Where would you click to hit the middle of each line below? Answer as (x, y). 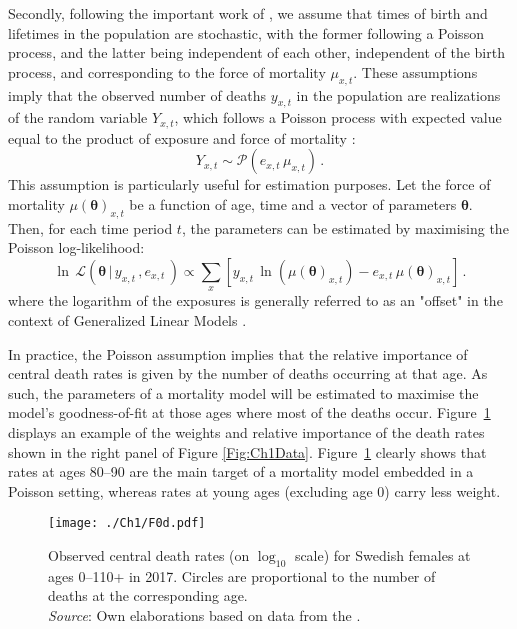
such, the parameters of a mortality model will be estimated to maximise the (243, 392)
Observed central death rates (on (149, 554)
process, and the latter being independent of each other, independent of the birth (256, 52)
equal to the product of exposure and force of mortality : (182, 137)
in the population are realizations (398, 94)
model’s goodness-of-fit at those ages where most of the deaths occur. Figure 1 (249, 412)
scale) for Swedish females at (382, 554)
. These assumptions (415, 71)
